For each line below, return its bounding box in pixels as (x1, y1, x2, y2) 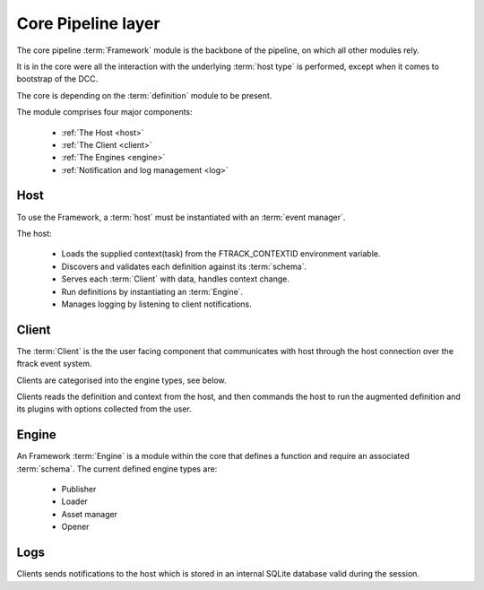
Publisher (61, 484, 97, 495)
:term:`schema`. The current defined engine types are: (16, 463, 218, 474)
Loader (61, 496, 89, 507)
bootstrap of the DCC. (16, 74, 99, 84)
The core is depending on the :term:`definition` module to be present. (16, 90, 272, 100)
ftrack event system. (16, 359, 93, 369)
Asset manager (61, 508, 118, 519)
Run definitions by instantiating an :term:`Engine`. (61, 286, 244, 297)
